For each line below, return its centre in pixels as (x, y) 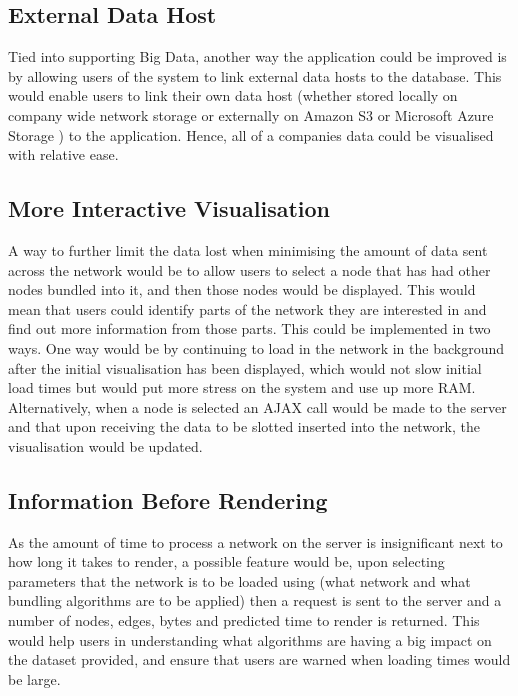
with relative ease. (63, 154)
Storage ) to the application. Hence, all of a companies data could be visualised (251, 134)
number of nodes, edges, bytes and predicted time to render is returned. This (244, 620)
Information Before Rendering (168, 499)
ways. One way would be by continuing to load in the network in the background (256, 347)
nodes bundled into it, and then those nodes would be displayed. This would (242, 289)
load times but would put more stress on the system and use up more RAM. (242, 387)
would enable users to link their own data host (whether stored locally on (233, 95)
